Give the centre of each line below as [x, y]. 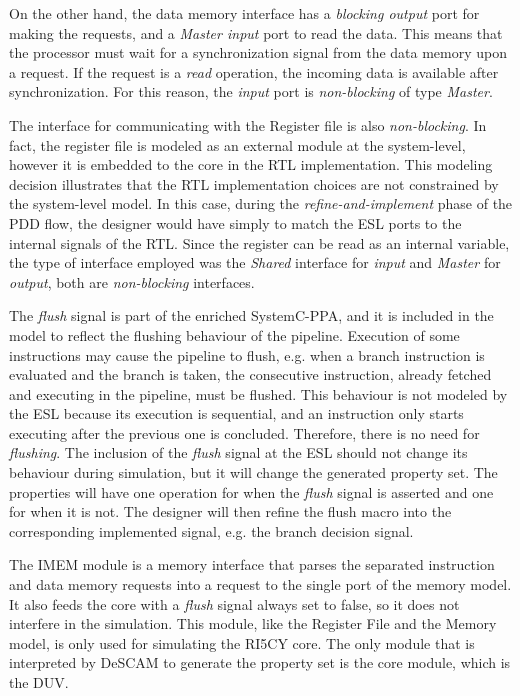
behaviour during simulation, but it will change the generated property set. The [253, 472]
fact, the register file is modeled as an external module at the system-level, [237, 144]
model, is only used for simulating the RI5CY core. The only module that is [242, 642]
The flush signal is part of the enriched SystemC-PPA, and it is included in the [251, 315]
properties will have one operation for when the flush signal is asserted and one [251, 491]
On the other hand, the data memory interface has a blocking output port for [244, 13]
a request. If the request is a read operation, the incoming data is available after [254, 71]
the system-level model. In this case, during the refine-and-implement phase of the [261, 203]
